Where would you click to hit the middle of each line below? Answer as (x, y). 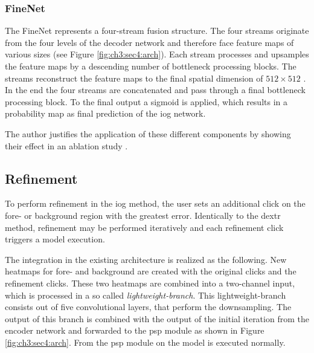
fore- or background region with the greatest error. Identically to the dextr (143, 215)
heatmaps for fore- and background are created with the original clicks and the (151, 271)
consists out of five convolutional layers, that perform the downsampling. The (148, 307)
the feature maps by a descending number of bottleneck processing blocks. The (151, 66)
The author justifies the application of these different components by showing (148, 133)
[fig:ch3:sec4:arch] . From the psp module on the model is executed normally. (145, 342)
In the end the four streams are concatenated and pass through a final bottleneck (155, 90)
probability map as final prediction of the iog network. (105, 113)
